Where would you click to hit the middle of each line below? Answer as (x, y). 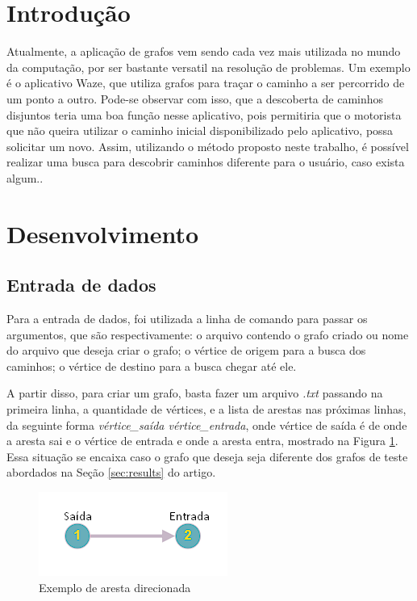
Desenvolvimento (103, 233)
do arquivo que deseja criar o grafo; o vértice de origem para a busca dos (186, 350)
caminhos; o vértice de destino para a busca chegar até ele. (152, 366)
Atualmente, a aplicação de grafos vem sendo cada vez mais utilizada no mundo (204, 51)
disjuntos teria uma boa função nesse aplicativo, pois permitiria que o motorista (204, 114)
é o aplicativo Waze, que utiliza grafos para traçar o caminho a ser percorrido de (206, 83)
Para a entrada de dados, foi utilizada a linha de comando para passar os (187, 319)
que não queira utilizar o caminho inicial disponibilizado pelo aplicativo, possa (200, 130)
